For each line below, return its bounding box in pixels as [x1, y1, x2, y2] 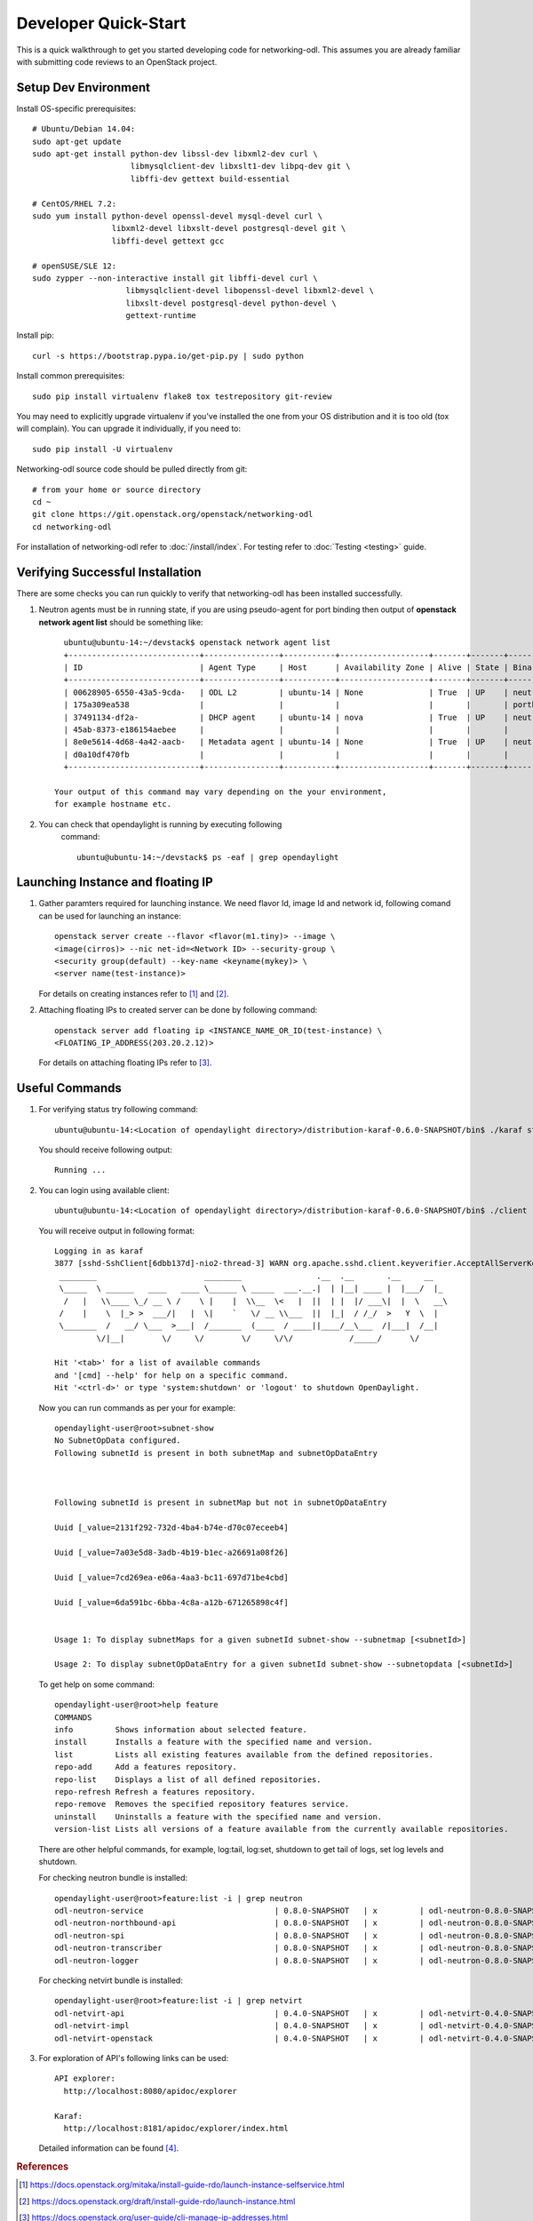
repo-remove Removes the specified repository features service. [54, 1799, 350, 1810]
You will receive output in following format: [38, 1225, 195, 1236]
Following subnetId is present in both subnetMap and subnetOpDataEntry [54, 1448, 378, 1458]
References [16, 2161, 69, 2173]
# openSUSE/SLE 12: [32, 260, 117, 271]
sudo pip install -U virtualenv [32, 444, 173, 454]
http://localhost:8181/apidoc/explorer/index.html [63, 2123, 289, 2133]
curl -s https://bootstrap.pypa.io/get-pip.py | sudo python [32, 351, 304, 361]
